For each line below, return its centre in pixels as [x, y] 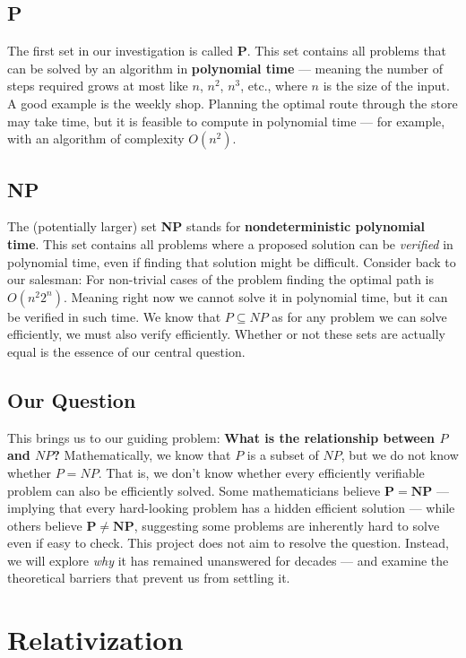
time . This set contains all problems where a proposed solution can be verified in [230, 243]
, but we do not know [400, 455]
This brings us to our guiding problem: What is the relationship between [221, 437]
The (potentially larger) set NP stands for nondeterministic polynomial [216, 226]
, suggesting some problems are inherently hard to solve [287, 525]
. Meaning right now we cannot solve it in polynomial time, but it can [255, 296]
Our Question [72, 399]
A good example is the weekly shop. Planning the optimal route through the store [233, 103]
